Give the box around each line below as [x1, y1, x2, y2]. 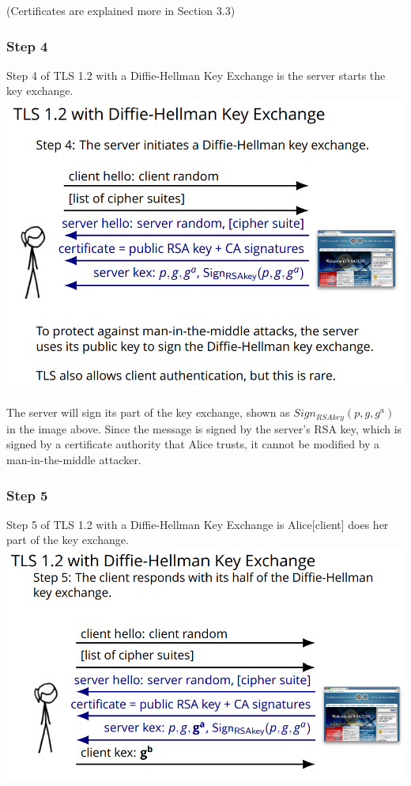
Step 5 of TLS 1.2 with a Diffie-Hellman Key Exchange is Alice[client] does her [6, 516, 389, 532]
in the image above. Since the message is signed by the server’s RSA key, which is [6, 420, 402, 436]
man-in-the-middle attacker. [6, 452, 141, 468]
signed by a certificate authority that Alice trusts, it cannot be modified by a [6, 436, 380, 452]
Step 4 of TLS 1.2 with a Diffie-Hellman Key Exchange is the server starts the [6, 66, 386, 83]
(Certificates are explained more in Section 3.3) [6, 2, 236, 18]
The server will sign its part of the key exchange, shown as [6, 404, 290, 421]
